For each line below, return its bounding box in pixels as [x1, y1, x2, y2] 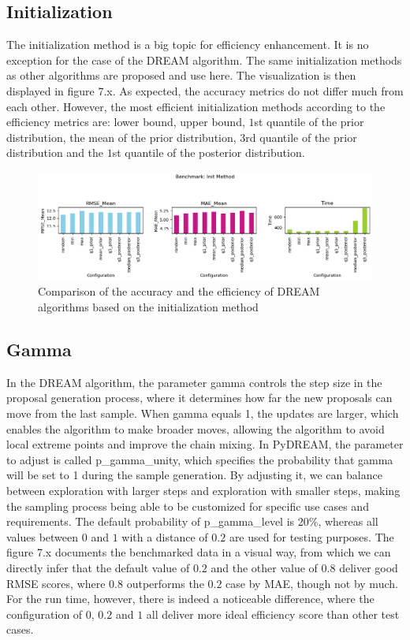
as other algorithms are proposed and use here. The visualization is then [6, 67, 356, 84]
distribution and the [6, 144, 104, 161]
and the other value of [211, 559, 318, 575]
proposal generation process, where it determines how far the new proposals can [6, 389, 393, 406]
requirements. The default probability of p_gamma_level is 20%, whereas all [6, 513, 378, 530]
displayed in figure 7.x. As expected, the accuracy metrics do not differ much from [6, 82, 404, 99]
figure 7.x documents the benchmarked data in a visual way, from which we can [6, 544, 391, 560]
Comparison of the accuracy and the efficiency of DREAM [38, 283, 320, 300]
